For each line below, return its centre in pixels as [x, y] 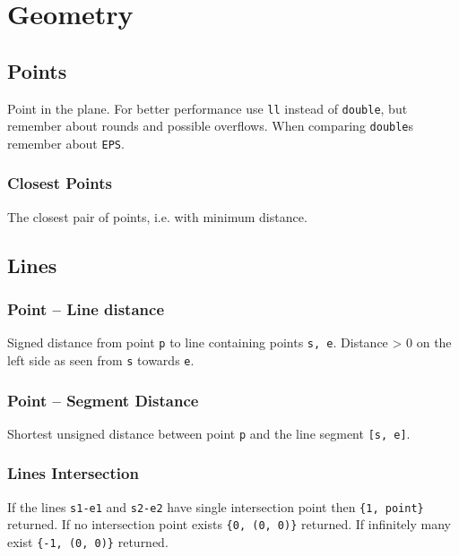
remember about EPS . [66, 143]
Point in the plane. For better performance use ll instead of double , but [208, 108]
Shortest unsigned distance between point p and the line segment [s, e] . [209, 433]
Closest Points [60, 183]
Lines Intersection [73, 473]
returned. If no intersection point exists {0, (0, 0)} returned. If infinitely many [229, 524]
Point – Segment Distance [103, 400]
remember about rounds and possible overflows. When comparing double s [211, 126]
